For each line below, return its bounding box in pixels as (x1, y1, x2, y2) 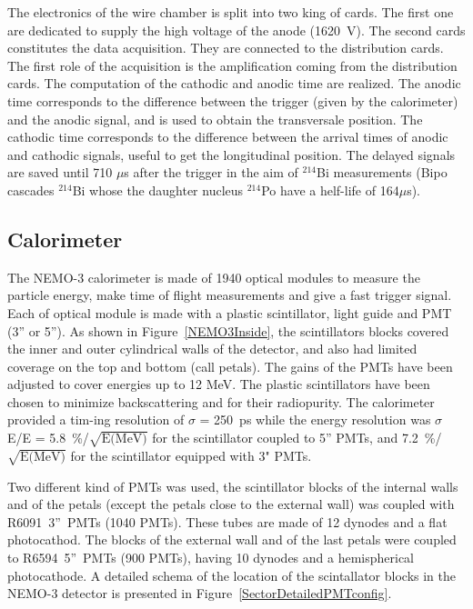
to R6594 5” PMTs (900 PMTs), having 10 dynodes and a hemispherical (7, 547, 415, 566)
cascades (7, 180, 55, 199)
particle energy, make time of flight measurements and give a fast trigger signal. (7, 285, 452, 304)
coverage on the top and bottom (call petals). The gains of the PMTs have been (7, 356, 453, 375)
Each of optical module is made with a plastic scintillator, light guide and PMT (7, 303, 452, 322)
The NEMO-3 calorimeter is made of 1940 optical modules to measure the (7, 267, 420, 286)
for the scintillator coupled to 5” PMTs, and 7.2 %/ (152, 428, 442, 447)
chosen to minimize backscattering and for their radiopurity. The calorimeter (7, 392, 435, 411)
